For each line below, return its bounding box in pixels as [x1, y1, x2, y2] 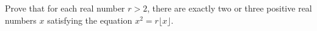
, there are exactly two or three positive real [147, 2, 312, 14]
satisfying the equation [47, 13, 133, 26]
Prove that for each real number [5, 2, 125, 14]
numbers [5, 13, 37, 26]
